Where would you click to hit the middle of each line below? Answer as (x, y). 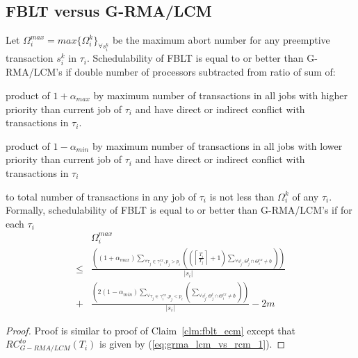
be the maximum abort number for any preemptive (221, 40)
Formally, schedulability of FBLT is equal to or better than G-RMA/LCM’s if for (179, 210)
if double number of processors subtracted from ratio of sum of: (201, 72)
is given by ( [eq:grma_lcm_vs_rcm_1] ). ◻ (193, 344)
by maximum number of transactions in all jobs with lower (217, 145)
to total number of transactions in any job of (101, 196)
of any (306, 196)
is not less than (242, 196)
